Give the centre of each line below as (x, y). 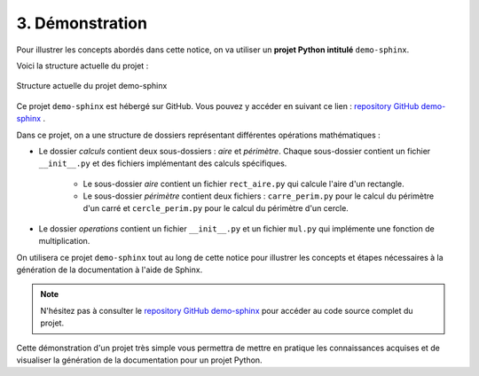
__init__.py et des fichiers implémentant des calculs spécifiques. (163, 163)
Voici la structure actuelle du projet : (82, 66)
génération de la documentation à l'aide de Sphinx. (110, 270)
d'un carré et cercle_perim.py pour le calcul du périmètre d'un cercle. (216, 208)
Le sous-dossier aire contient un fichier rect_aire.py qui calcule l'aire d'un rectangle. (243, 184)
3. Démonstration (82, 23)
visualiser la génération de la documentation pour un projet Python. (139, 360)
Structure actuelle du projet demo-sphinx (92, 86)
